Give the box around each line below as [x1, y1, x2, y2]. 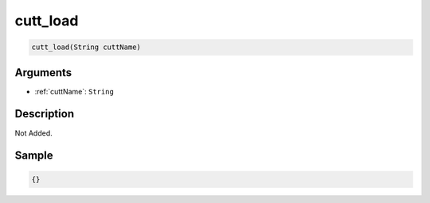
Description [14, 107, 75, 121]
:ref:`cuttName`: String [34, 86, 115, 96]
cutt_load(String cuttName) [31, 43, 141, 52]
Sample [14, 149, 53, 163]
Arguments [14, 66, 72, 79]
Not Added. [14, 128, 53, 138]
